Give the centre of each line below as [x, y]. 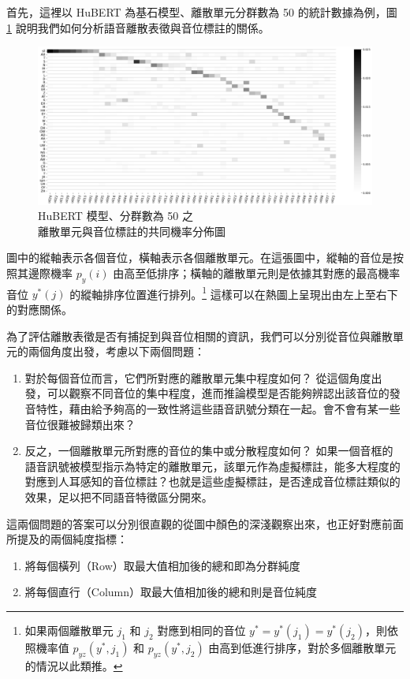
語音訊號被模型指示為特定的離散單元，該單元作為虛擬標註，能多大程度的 [212, 466]
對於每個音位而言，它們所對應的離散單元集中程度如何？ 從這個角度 [198, 377]
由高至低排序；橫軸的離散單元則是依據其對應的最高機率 [257, 272]
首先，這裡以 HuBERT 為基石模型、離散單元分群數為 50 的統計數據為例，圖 [202, 12]
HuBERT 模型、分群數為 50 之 [116, 216]
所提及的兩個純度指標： [67, 539]
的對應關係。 [39, 310]
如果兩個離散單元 [69, 630]
